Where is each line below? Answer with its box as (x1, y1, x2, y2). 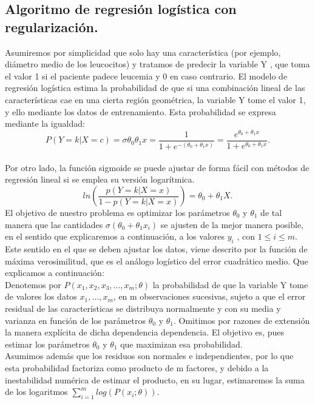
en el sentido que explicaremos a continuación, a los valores (5, 230, 225, 243)
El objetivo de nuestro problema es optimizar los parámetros (5, 206, 230, 219)
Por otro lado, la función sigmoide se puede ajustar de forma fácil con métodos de (5, 161, 310, 173)
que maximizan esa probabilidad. (120, 337, 243, 350)
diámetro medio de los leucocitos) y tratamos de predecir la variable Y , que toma (5, 58, 310, 70)
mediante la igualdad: (5, 117, 85, 130)
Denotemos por (5, 278, 61, 291)
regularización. (5, 17, 98, 36)
